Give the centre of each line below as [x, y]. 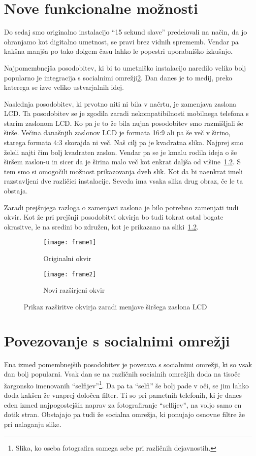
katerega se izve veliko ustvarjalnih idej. [64, 87]
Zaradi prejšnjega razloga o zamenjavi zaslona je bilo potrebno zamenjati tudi [121, 207]
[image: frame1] [70, 243]
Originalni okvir [67, 258]
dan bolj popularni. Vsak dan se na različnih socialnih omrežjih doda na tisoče [122, 374]
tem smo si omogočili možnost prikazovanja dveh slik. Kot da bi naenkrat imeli [123, 171]
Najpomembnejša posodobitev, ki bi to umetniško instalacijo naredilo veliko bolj [125, 67]
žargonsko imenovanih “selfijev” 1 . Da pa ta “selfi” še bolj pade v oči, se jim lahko [127, 384]
